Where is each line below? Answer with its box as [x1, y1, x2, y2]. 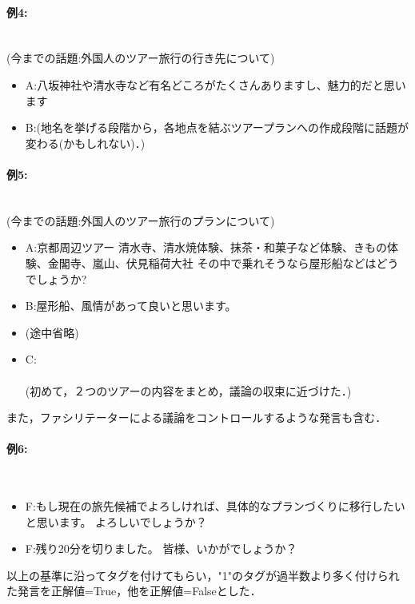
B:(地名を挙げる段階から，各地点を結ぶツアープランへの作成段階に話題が [25, 119, 409, 136]
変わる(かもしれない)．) [25, 134, 146, 151]
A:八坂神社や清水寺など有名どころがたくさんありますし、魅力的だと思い [25, 76, 406, 93]
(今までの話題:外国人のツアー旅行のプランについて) [6, 212, 275, 228]
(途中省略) [25, 324, 79, 340]
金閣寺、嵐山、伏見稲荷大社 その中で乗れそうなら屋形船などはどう [47, 254, 399, 271]
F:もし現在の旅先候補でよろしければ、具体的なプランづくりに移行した [25, 498, 394, 515]
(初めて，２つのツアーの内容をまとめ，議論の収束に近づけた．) [25, 382, 352, 399]
